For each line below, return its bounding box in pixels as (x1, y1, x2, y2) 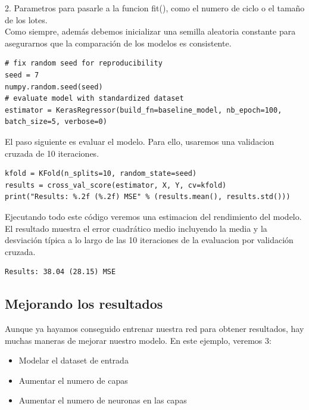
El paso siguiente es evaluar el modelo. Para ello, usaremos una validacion (5, 135, 274, 147)
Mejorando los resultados (5, 294, 163, 313)
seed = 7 (5, 70, 39, 79)
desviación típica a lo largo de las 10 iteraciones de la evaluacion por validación (5, 234, 294, 246)
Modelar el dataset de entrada (18, 354, 129, 366)
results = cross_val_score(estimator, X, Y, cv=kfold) (5, 181, 227, 190)
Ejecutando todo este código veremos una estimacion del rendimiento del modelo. (5, 210, 302, 222)
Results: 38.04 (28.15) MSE (5, 268, 116, 277)
